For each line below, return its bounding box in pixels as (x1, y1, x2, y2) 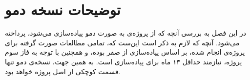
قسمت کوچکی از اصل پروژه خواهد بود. (5, 66, 121, 76)
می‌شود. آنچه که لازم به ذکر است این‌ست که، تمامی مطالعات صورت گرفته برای (5, 37, 240, 47)
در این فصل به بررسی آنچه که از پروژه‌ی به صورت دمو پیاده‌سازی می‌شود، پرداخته (5, 28, 247, 38)
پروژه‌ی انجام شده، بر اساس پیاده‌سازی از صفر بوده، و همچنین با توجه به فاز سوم (5, 47, 245, 57)
